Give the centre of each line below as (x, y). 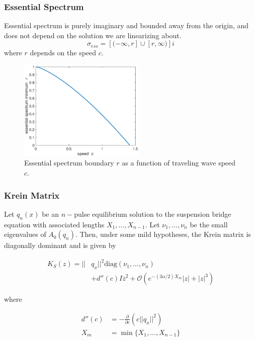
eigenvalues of (25, 234)
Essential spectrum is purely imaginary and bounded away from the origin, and (126, 25)
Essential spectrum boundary (69, 163)
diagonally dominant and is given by (60, 245)
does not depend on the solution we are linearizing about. (93, 35)
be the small (209, 224)
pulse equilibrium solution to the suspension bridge (153, 214)
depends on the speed (63, 53)
